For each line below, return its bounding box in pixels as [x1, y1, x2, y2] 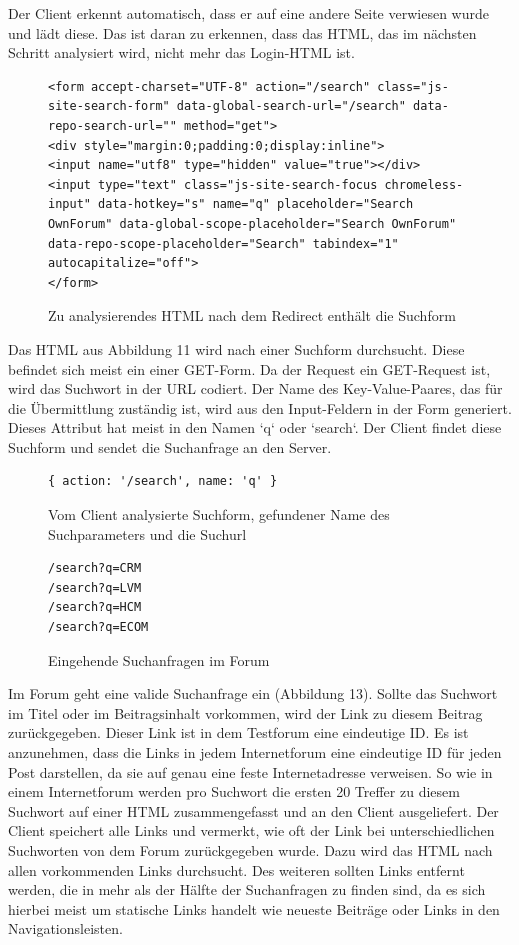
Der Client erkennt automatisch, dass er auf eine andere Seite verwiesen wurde [8, 3, 489, 23]
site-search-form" [48, 99, 170, 114]
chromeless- [384, 177, 464, 192]
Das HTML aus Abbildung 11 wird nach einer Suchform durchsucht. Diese [8, 338, 465, 359]
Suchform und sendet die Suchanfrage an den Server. [8, 436, 332, 457]
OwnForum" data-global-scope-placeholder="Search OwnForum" [48, 216, 457, 231]
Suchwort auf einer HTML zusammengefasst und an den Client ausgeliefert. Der [8, 800, 499, 821]
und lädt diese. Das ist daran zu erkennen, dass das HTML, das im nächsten [8, 22, 477, 43]
